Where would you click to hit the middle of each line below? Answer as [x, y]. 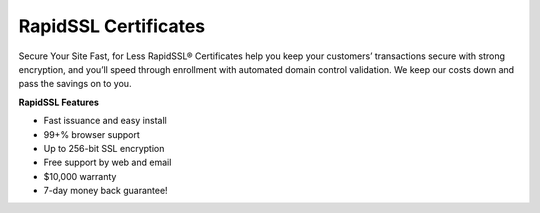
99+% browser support [91, 134]
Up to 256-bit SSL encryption [104, 148]
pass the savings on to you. [75, 84]
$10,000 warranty [80, 176]
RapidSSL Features [59, 102]
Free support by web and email [107, 162]
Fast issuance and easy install [105, 121]
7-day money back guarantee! [106, 191]
